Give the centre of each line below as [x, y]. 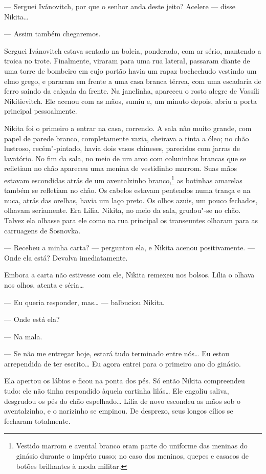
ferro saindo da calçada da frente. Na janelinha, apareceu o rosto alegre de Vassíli [132, 91]
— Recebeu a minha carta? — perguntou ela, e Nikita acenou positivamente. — [129, 247]
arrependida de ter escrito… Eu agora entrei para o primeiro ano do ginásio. [123, 363]
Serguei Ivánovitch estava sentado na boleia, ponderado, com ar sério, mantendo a [133, 50]
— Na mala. [23, 336]
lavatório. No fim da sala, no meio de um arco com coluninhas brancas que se [125, 158]
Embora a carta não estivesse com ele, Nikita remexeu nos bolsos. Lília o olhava [129, 275]
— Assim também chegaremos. [52, 34]
